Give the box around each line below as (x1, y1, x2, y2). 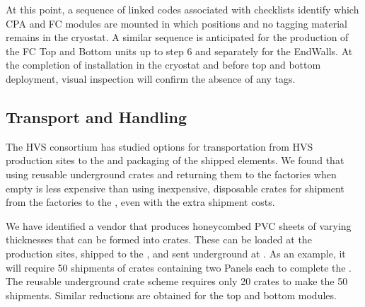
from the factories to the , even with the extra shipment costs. (6, 195, 275, 209)
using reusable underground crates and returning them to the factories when (6, 166, 337, 181)
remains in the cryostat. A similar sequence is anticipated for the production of (6, 30, 349, 45)
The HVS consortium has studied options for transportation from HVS (6, 139, 313, 153)
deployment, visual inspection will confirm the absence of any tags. (6, 71, 296, 86)
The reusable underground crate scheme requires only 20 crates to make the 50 (6, 274, 348, 289)
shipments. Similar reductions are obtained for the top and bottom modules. (6, 287, 337, 302)
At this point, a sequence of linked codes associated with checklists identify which (6, 2, 359, 16)
